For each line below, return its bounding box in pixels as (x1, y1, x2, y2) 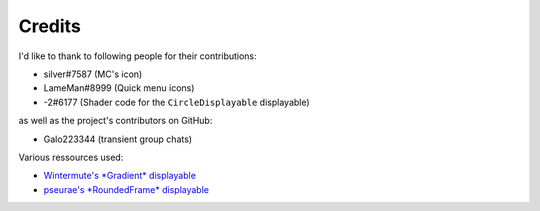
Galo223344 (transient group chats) (43, 133, 193, 145)
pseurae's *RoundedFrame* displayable (43, 183, 210, 195)
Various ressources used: (18, 151, 124, 163)
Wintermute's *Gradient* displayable (43, 170, 197, 182)
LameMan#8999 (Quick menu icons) (43, 82, 195, 94)
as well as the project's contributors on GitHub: (18, 115, 213, 127)
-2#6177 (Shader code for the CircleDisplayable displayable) (43, 96, 310, 108)
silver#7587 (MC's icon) (43, 68, 143, 80)
